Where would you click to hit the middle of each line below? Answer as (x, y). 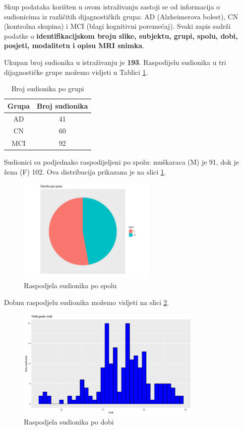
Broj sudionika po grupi (48, 89)
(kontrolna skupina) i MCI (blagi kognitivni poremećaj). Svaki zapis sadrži (117, 26)
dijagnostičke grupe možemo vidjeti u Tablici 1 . (76, 72)
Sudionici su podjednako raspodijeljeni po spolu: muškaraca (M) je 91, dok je (121, 162)
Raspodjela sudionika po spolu (70, 285)
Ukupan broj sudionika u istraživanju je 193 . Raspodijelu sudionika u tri (115, 62)
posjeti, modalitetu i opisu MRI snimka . (74, 45)
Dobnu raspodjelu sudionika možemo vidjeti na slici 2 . (87, 302)
